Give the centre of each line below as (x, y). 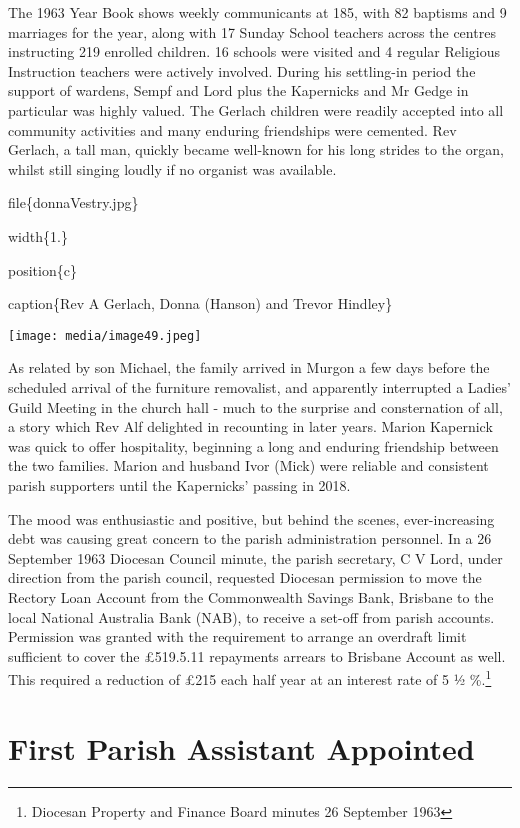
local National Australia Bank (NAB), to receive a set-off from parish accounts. (251, 616)
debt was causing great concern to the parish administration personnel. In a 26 (250, 538)
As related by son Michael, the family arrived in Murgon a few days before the (249, 367)
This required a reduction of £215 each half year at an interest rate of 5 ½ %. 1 (250, 677)
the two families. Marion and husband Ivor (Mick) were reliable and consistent (248, 465)
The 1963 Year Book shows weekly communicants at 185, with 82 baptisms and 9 (257, 12)
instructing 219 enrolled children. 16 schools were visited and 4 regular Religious (254, 51)
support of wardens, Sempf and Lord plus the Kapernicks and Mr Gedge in (238, 90)
